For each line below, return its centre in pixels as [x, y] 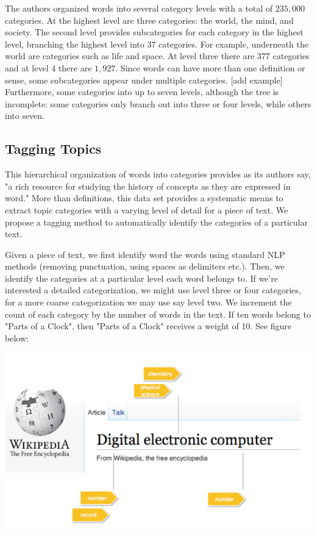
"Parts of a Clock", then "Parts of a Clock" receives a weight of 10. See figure [148, 326]
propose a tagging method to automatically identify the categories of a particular [156, 222]
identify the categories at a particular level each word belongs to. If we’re [141, 278]
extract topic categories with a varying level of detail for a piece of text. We [147, 209]
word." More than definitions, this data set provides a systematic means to [144, 198]
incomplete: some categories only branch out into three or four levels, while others [158, 103]
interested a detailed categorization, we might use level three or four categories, [153, 290]
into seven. [25, 116]
